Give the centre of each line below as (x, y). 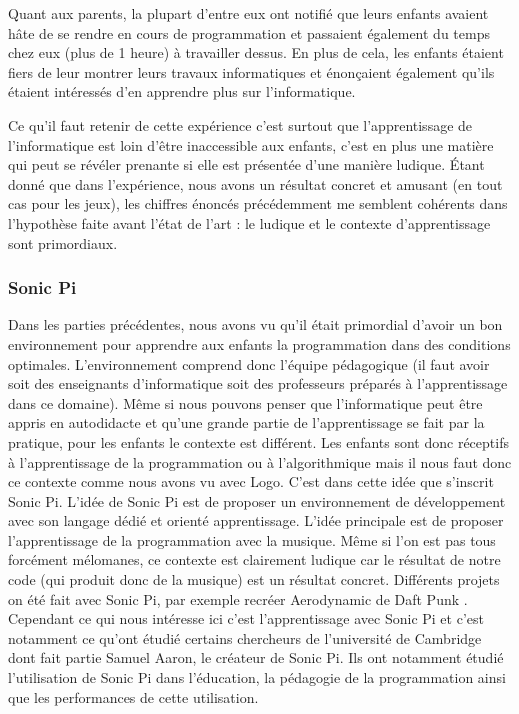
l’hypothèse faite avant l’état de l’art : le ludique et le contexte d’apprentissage (249, 222)
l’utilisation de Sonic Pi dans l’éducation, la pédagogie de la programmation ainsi (257, 677)
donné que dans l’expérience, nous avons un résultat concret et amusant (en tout (255, 183)
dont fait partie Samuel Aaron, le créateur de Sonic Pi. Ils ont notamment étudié (256, 657)
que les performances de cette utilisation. (133, 696)
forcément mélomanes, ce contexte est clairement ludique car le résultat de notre (254, 559)
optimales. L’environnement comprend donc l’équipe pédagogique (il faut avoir (249, 363)
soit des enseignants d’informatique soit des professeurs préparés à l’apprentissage (258, 383)
